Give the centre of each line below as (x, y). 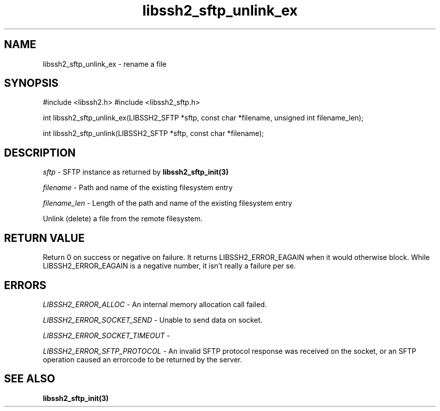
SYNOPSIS (31, 83)
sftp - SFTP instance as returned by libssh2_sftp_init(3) (136, 172)
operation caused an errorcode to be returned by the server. (143, 359)
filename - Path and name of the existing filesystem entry (138, 188)
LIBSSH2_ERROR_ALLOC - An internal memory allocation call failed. (155, 304)
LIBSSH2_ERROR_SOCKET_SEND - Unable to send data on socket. (153, 320)
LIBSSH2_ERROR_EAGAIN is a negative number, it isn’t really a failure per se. (169, 266)
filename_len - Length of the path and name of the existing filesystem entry (168, 203)
